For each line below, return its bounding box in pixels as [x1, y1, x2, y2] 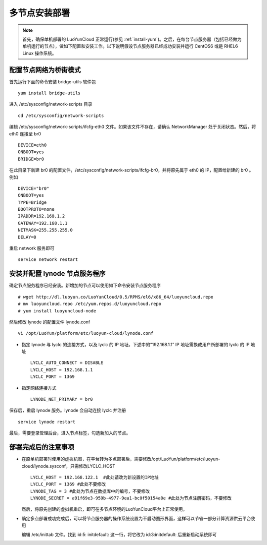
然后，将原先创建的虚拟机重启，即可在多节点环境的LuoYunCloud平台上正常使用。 [21, 506, 187, 512]
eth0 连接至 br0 [9, 130, 42, 136]
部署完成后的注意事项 [9, 443, 74, 451]
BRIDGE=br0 [18, 156, 44, 162]
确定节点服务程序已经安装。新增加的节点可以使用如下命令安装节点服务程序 [9, 283, 161, 289]
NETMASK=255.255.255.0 [18, 227, 73, 233]
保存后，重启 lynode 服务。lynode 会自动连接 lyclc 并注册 [9, 407, 126, 414]
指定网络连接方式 [21, 385, 56, 391]
